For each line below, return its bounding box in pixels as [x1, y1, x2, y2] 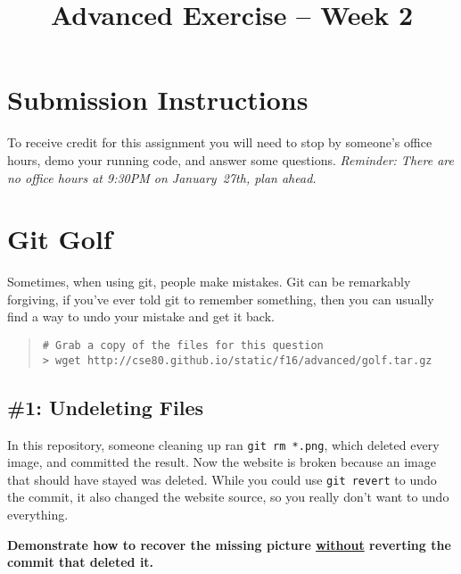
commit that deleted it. [7, 553, 154, 571]
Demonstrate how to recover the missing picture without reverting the [7, 535, 451, 553]
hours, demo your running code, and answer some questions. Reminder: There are [7, 150, 454, 169]
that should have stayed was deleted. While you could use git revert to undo [7, 470, 437, 488]
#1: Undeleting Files [7, 393, 204, 420]
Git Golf [7, 220, 112, 257]
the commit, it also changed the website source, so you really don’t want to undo [7, 487, 449, 506]
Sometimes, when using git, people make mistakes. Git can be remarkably [7, 272, 411, 291]
